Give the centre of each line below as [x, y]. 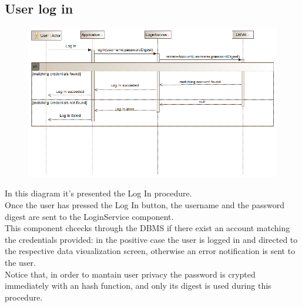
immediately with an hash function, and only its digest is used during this [138, 286]
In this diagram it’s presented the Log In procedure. [98, 193]
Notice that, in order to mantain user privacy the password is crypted [130, 274]
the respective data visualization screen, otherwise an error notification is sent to [150, 251]
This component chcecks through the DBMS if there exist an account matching [147, 228]
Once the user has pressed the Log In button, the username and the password [145, 205]
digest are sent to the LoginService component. [89, 216]
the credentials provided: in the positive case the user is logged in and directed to [151, 239]
